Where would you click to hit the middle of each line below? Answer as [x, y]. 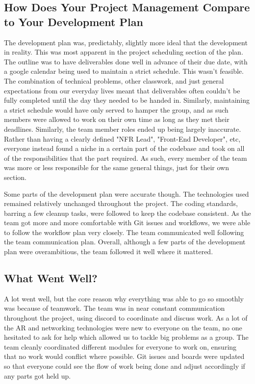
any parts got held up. [38, 375]
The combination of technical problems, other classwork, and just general [114, 80]
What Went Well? [51, 278]
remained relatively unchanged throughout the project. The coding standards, [121, 203]
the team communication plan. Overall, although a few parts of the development [125, 242]
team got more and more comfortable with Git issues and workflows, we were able [127, 222]
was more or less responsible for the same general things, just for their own [116, 167]
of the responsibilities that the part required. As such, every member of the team [126, 158]
